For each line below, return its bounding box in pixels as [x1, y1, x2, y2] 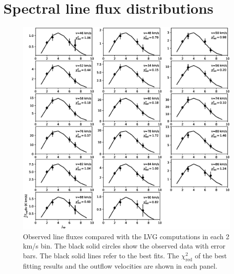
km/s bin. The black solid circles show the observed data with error [23, 241, 226, 251]
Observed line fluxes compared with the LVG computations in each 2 [23, 231, 230, 241]
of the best [194, 250, 227, 260]
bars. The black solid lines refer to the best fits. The [23, 250, 179, 260]
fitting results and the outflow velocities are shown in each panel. [23, 260, 217, 271]
